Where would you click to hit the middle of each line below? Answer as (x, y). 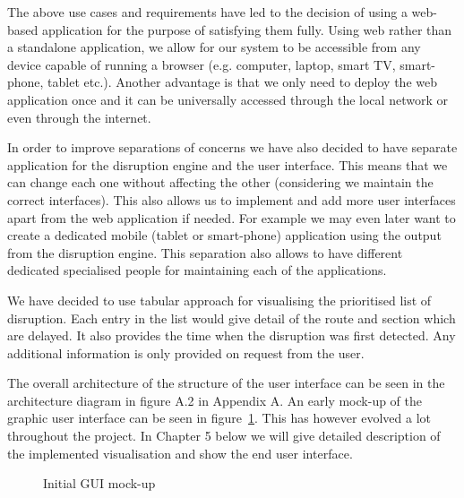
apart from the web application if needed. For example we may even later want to (232, 217)
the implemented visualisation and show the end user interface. (180, 453)
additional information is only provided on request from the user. (186, 352)
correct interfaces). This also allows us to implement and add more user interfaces (232, 199)
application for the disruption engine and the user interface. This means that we (228, 164)
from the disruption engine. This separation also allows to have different (205, 252)
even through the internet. (79, 117)
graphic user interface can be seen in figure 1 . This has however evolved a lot (219, 418)
